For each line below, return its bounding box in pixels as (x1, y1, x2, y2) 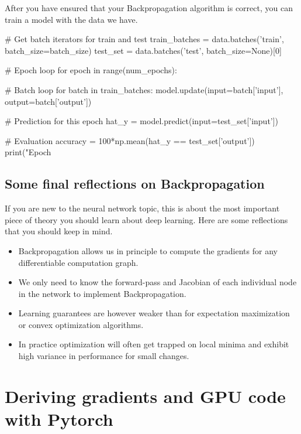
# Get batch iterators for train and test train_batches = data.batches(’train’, (5, 33, 284, 45)
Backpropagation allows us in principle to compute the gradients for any (18, 244, 278, 257)
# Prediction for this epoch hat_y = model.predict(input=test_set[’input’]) (5, 115, 279, 127)
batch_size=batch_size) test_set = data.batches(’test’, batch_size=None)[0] (5, 44, 282, 56)
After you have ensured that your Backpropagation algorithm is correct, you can (5, 2, 293, 13)
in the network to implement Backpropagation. (18, 287, 186, 299)
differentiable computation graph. (18, 256, 139, 268)
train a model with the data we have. (5, 13, 138, 25)
